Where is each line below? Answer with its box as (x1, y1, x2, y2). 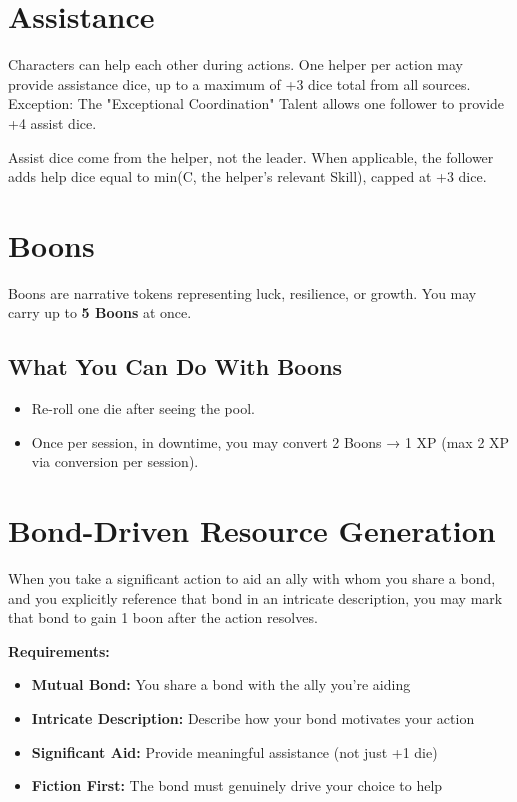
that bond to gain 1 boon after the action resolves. (8, 607, 318, 628)
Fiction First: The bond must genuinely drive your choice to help (31, 775, 443, 796)
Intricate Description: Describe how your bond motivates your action (31, 708, 475, 729)
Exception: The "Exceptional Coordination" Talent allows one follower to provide (8, 93, 505, 114)
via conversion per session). (31, 451, 199, 472)
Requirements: (8, 640, 110, 661)
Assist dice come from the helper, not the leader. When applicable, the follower (8, 146, 494, 167)
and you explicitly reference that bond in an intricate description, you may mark (8, 587, 503, 608)
